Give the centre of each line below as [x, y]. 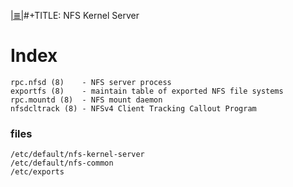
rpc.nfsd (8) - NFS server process [91, 82]
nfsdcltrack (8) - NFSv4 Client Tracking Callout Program [133, 108]
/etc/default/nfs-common [62, 163]
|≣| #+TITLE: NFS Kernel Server [75, 15]
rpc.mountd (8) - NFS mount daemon [86, 100]
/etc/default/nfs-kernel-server [77, 155]
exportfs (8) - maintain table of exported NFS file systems [147, 91]
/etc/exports [37, 172]
